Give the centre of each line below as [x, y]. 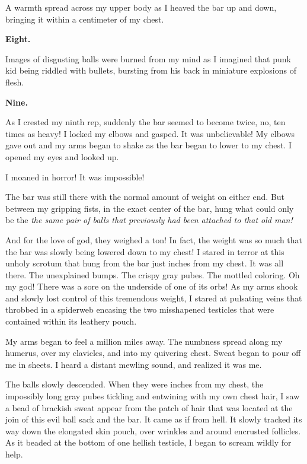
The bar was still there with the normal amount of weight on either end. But [145, 197]
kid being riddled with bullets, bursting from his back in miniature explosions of [151, 70]
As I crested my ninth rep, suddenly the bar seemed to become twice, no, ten [145, 122]
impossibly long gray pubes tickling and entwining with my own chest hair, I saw [153, 396]
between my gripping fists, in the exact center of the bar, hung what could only [150, 208]
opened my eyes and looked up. [62, 156]
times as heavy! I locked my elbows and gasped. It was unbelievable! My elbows [150, 133]
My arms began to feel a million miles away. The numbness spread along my [144, 341]
